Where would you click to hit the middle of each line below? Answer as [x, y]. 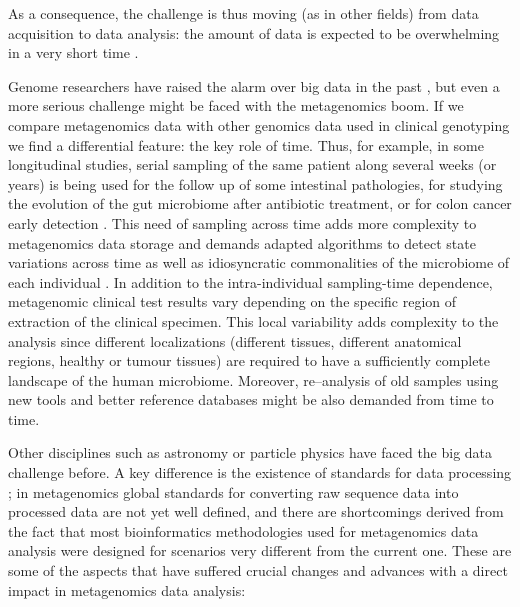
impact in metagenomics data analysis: [127, 589]
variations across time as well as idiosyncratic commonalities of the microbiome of [259, 262]
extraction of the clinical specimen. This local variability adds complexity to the [253, 320]
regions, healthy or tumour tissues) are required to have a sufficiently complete [249, 360]
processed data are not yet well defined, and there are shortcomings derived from [256, 511]
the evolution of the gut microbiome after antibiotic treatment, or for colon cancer [260, 203]
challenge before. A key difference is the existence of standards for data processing [260, 472]
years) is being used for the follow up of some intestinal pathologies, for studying [255, 183]
